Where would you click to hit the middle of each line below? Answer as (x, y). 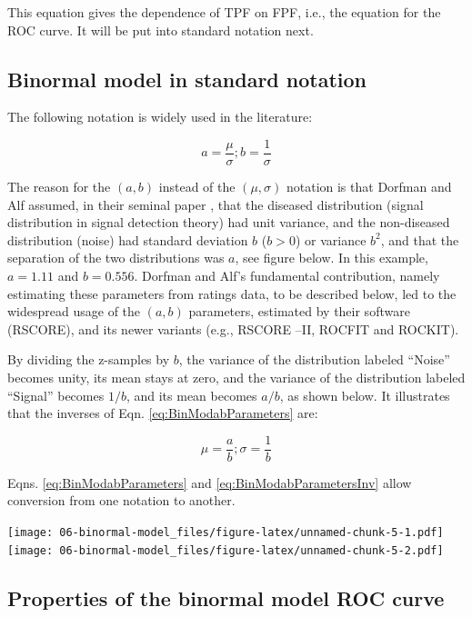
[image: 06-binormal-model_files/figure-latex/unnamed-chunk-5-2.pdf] (226, 550)
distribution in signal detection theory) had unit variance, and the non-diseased (229, 222)
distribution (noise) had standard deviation (128, 239)
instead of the (197, 187)
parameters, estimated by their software (299, 311)
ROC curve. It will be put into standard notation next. (161, 30)
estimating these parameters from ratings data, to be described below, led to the (232, 293)
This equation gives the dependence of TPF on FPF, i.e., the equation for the (224, 12)
